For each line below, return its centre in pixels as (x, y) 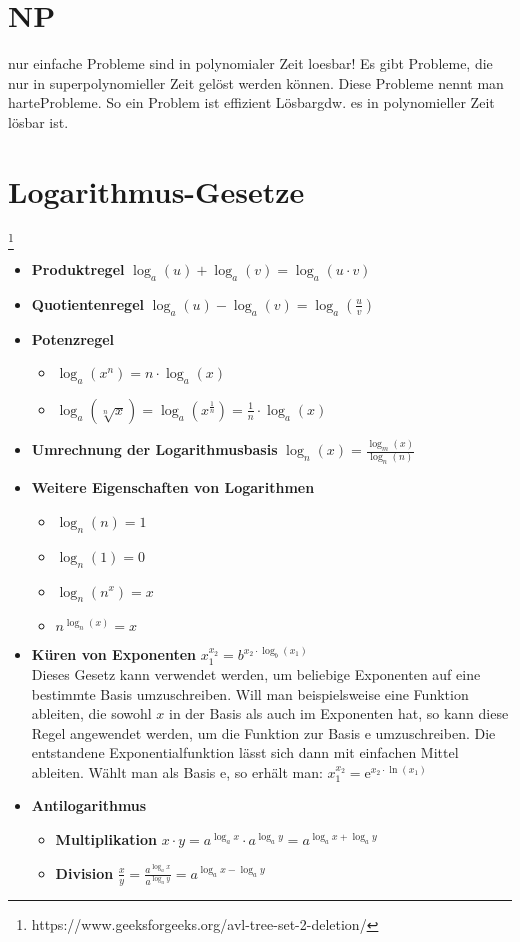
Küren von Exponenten (114, 654)
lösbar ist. (38, 121)
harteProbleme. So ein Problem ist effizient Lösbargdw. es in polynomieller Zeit (251, 102)
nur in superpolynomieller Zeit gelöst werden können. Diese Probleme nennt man (256, 82)
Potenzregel (73, 338)
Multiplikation (106, 839)
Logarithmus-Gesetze (156, 190)
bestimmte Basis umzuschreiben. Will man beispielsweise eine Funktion (250, 693)
